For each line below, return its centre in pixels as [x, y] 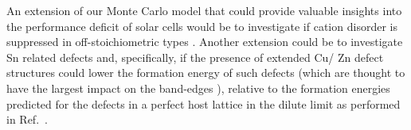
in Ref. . [27, 119]
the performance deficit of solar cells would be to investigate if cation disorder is [202, 26]
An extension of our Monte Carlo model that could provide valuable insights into [204, 10]
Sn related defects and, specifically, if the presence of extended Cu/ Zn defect [195, 57]
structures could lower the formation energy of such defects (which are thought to [206, 73]
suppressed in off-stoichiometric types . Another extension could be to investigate [205, 42]
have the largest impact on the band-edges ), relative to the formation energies [198, 88]
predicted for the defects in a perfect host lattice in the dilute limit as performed [204, 103]
